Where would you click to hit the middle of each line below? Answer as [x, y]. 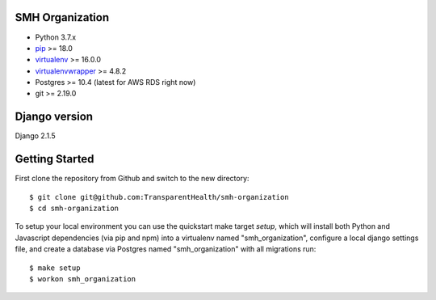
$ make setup [55, 268]
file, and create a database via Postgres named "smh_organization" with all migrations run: [166, 249]
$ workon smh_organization [83, 279]
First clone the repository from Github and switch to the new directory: [132, 179]
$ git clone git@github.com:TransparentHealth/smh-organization [159, 197]
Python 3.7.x [56, 37]
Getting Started [55, 159]
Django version [54, 117]
